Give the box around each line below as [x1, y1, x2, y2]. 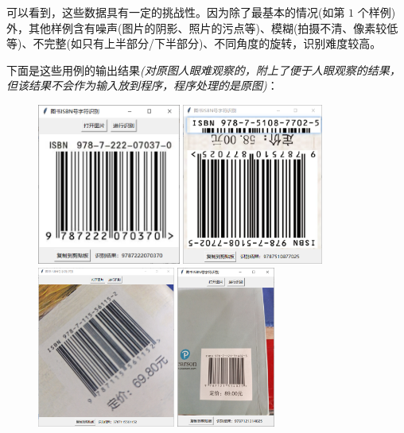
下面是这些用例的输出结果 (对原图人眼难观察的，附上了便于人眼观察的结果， [6, 61, 401, 78]
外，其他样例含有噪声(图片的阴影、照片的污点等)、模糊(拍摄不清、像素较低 [6, 19, 398, 36]
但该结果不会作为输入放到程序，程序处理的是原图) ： [6, 77, 278, 94]
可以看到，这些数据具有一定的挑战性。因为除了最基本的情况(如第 [6, 4, 345, 20]
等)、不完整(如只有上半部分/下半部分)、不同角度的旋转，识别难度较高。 [6, 35, 382, 52]
